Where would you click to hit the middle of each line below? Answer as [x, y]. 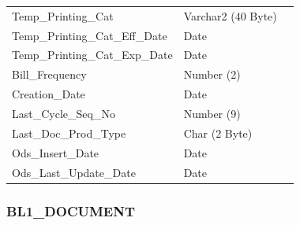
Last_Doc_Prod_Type [69, 133]
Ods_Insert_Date [56, 152]
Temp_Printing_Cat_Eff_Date [90, 35]
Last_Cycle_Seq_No [64, 113]
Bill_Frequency [49, 74]
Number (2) [212, 74]
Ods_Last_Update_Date [74, 172]
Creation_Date [49, 94]
